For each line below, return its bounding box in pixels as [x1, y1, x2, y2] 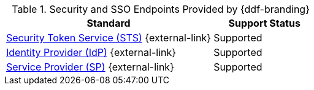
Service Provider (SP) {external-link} [6, 61, 174, 73]
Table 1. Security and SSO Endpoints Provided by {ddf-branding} [12, 3, 310, 15]
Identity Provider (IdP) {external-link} [6, 46, 177, 58]
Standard [86, 17, 131, 29]
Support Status [228, 17, 301, 29]
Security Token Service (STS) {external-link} [6, 32, 212, 44]
